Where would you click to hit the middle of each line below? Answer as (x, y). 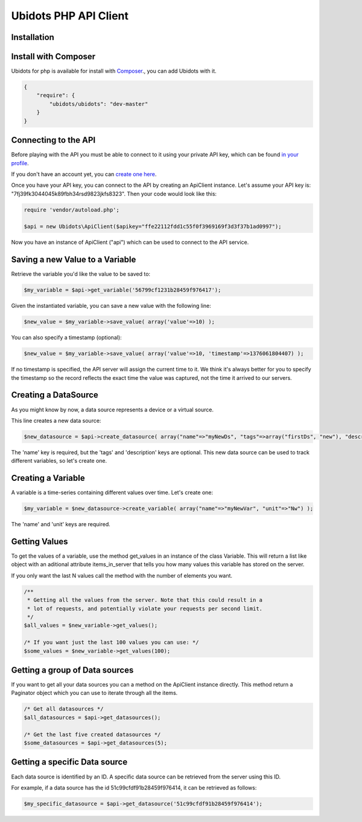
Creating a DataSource (55, 395)
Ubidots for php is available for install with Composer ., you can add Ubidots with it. (114, 71)
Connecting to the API (53, 140)
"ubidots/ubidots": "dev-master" (99, 104)
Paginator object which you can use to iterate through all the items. (94, 693)
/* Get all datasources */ (64, 709)
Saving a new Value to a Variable (74, 260)
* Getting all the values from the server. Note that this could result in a (145, 600)
